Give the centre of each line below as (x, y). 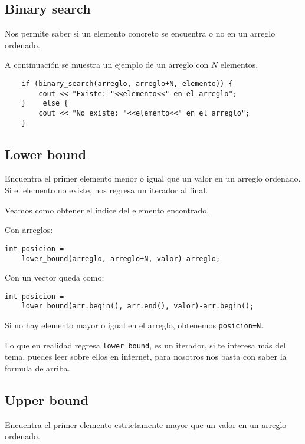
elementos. (239, 65)
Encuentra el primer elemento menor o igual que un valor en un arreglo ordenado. (153, 178)
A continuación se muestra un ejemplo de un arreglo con (107, 65)
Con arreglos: (29, 230)
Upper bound (47, 399)
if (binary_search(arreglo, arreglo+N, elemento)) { (127, 83)
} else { (45, 103)
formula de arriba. (37, 368)
